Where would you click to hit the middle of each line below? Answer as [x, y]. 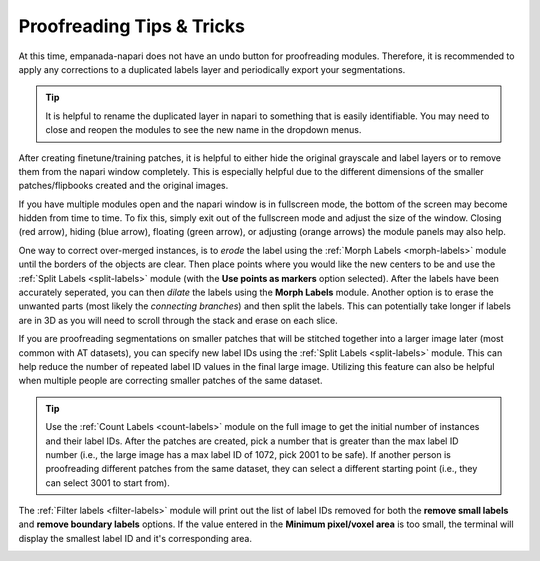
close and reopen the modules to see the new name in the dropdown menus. [203, 130]
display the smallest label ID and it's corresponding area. [135, 538]
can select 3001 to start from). [107, 482]
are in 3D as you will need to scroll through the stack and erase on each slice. [178, 320]
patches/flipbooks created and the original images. [123, 186]
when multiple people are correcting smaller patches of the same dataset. [170, 381]
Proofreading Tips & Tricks [131, 26]
